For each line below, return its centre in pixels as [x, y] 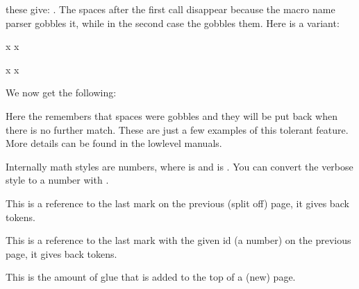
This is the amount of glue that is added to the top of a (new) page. [151, 277]
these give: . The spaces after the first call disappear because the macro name [170, 9]
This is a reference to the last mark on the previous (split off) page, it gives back [177, 203]
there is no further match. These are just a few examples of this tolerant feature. [177, 129]
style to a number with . [57, 180]
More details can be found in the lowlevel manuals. [114, 143]
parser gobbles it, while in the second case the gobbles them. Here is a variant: [173, 23]
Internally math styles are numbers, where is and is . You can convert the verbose [179, 166]
